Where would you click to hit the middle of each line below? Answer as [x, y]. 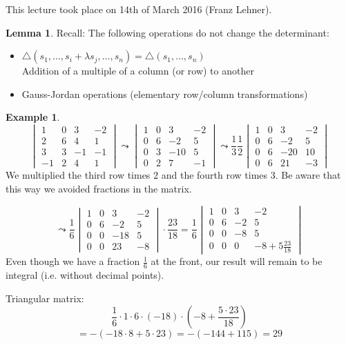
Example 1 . [33, 117]
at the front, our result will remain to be [237, 261]
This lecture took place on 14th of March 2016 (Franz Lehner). [139, 9]
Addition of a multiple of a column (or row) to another [138, 71]
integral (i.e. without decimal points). [85, 274]
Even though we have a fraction [73, 261]
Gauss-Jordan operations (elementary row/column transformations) [165, 93]
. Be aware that [308, 175]
